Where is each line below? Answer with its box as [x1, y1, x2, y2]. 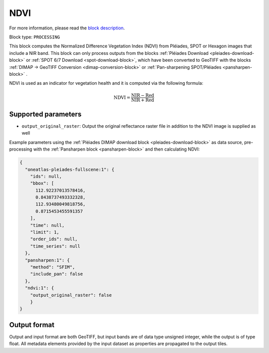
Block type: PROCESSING [9, 34, 60, 40]
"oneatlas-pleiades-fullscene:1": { [25, 167, 115, 172]
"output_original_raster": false [30, 292, 112, 298]
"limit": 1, [30, 229, 60, 235]
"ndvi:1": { [25, 285, 54, 291]
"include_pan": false [30, 271, 83, 277]
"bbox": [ [30, 180, 54, 186]
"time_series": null [30, 243, 81, 249]
